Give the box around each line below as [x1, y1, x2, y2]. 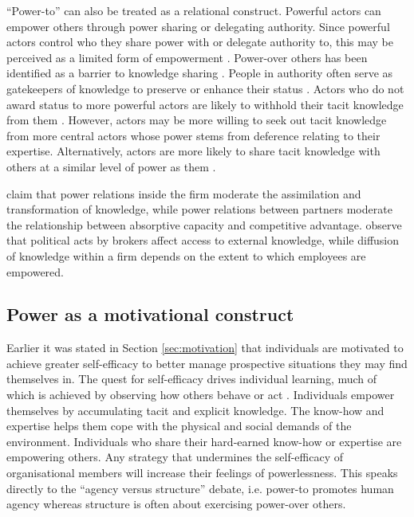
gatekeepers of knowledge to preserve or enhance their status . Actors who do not [6, 80, 404, 96]
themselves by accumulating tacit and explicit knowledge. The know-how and [6, 401, 384, 418]
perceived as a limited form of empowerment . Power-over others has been [6, 49, 368, 65]
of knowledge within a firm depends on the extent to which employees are [6, 247, 366, 264]
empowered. [6, 263, 64, 280]
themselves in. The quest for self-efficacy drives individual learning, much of [6, 370, 377, 387]
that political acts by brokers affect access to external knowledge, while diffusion [6, 232, 400, 249]
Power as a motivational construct [6, 302, 294, 327]
